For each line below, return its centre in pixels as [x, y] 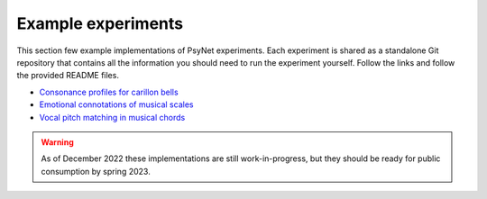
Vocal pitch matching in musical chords [112, 117]
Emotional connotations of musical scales [116, 104]
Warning [57, 142]
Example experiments [100, 23]
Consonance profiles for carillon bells [109, 92]
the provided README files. [68, 76]
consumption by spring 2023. [96, 171]
